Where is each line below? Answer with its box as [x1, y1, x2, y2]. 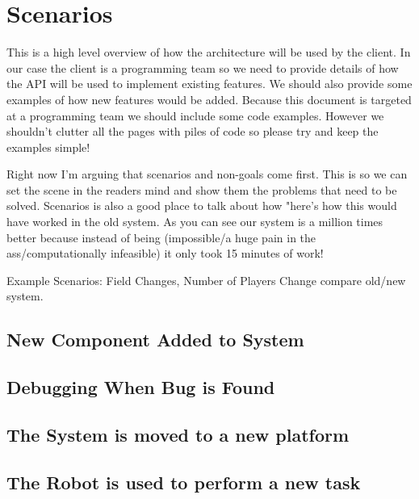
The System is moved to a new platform [6, 421, 350, 447]
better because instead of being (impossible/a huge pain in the [6, 229, 316, 245]
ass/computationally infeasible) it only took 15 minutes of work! [6, 245, 324, 262]
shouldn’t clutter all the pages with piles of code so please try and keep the [6, 123, 379, 140]
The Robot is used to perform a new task [6, 469, 361, 494]
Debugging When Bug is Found [6, 375, 275, 400]
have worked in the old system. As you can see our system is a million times [6, 213, 383, 230]
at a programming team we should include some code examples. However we [6, 107, 384, 124]
